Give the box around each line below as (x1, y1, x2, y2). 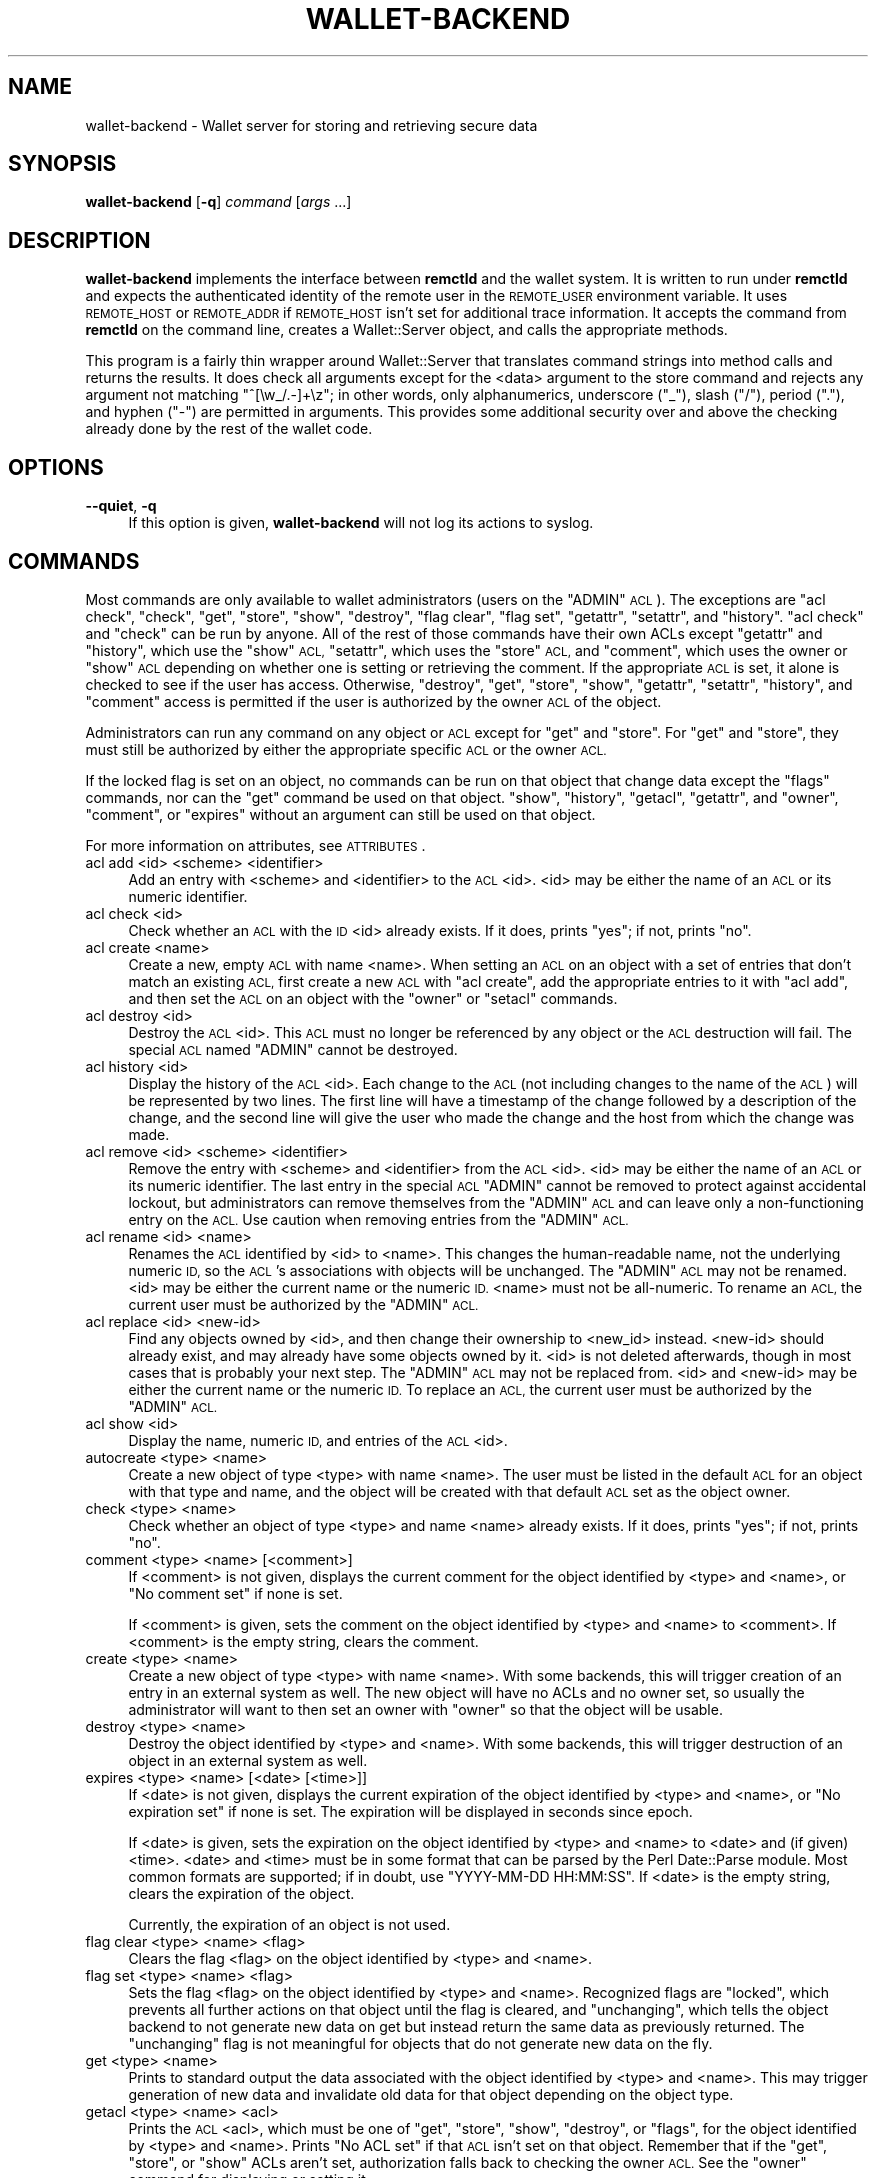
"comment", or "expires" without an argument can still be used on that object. (85, 805, 596, 823)
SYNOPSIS (8, 151, 117, 177)
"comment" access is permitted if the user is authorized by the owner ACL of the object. (85, 692, 662, 710)
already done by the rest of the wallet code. (85, 420, 373, 438)
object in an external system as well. (128, 1751, 368, 1769)
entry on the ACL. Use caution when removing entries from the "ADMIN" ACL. (128, 1210, 629, 1228)
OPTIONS (8, 454, 104, 480)
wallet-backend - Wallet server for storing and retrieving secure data (85, 116, 538, 134)
